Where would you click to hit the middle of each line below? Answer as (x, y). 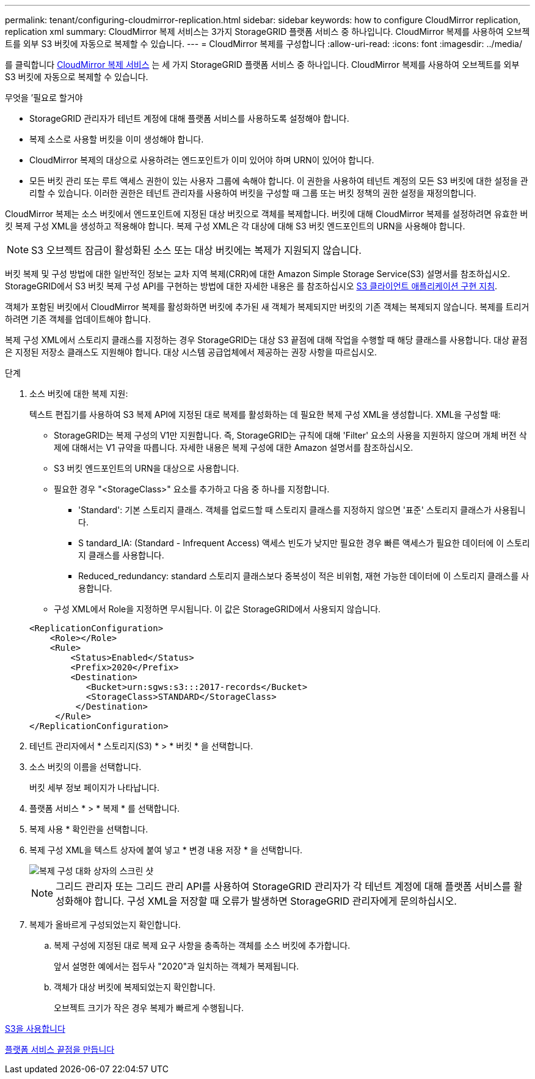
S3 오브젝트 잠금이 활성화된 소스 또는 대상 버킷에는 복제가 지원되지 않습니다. (196, 250)
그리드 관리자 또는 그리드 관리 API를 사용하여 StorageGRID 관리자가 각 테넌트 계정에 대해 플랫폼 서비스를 (283, 886)
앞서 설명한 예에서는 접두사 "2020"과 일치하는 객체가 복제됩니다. (177, 966)
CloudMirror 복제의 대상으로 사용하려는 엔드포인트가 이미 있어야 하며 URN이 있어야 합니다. (202, 160)
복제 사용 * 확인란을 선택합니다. (89, 829)
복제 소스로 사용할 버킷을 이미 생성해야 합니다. (117, 139)
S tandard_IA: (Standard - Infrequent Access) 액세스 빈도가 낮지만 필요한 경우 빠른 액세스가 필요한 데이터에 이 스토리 (304, 543)
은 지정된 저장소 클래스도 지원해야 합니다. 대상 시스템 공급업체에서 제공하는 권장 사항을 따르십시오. (191, 352)
